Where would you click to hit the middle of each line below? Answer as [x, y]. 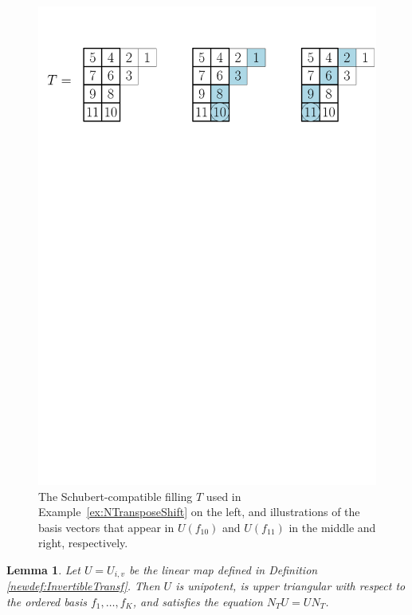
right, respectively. [83, 543]
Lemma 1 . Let [43, 569]
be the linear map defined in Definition [223, 569]
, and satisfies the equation [198, 601]
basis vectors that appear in [106, 527]
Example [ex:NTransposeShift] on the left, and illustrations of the [199, 512]
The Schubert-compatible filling [116, 496]
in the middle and [332, 527]
